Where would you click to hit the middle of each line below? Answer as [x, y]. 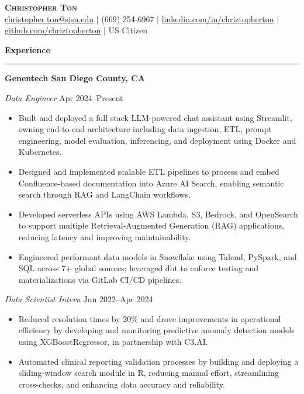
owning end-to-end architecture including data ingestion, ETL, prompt [145, 129]
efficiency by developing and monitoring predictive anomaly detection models [156, 330]
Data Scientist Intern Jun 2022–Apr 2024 [79, 299]
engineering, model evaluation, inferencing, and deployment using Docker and [157, 140]
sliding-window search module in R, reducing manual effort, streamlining [148, 373]
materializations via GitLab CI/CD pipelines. [100, 279]
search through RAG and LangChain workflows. [104, 194]
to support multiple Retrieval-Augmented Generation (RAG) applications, [151, 225]
